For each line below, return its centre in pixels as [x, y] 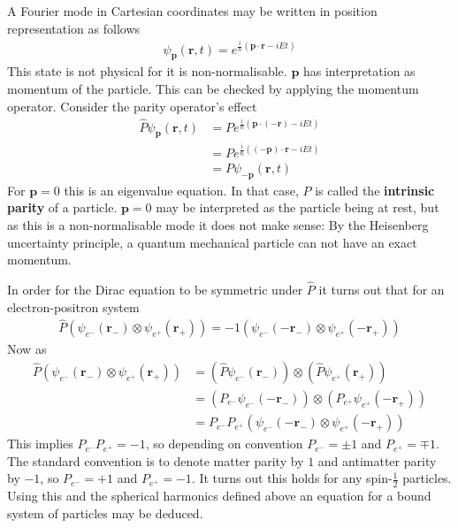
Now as [27, 349]
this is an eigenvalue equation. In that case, [181, 190]
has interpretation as [359, 71]
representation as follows [74, 28]
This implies [40, 444]
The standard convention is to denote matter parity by [156, 460]
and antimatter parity [377, 460]
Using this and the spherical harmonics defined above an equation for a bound [219, 496]
